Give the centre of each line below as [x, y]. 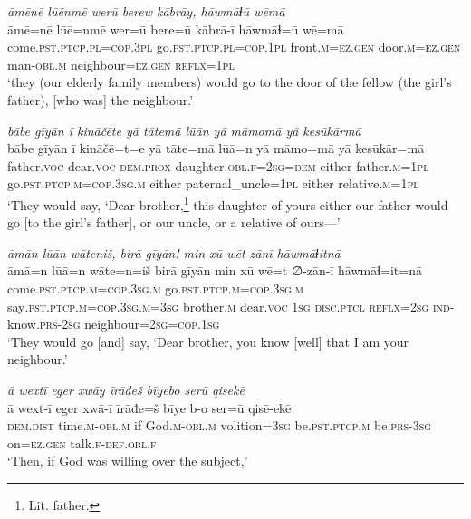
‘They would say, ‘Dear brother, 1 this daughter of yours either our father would [228, 203]
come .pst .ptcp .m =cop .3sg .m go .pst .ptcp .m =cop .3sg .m [155, 288]
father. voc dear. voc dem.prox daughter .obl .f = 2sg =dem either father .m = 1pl [218, 165]
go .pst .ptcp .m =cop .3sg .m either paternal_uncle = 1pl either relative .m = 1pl [213, 183]
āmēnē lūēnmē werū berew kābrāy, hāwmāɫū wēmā [146, 11]
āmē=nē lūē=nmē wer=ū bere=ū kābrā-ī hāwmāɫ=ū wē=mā [176, 29]
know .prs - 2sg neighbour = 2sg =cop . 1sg [114, 324]
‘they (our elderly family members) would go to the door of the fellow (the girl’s [230, 82]
